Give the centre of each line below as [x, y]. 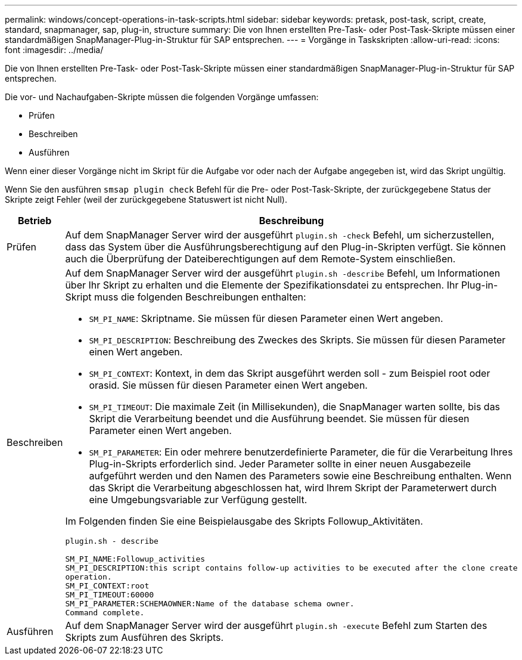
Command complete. [105, 613]
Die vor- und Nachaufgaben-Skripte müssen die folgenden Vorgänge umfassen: [162, 97]
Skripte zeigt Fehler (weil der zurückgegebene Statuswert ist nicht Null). [146, 199]
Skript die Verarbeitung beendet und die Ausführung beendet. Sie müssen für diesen [279, 419]
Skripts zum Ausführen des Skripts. [145, 637]
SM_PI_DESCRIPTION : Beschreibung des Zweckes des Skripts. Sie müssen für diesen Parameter [297, 340]
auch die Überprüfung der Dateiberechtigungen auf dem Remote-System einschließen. [260, 259]
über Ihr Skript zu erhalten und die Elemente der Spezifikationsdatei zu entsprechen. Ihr [262, 285]
